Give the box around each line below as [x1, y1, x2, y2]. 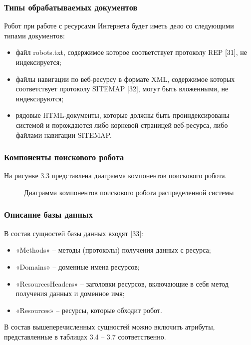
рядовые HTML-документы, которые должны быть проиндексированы [15, 110, 230, 120]
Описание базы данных [4, 208, 93, 221]
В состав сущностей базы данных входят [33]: [4, 228, 143, 238]
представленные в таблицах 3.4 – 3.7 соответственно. [4, 331, 166, 342]
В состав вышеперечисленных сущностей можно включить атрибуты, [4, 322, 215, 332]
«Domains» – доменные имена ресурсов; [15, 261, 140, 272]
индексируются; [15, 93, 64, 103]
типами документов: [4, 30, 65, 40]
